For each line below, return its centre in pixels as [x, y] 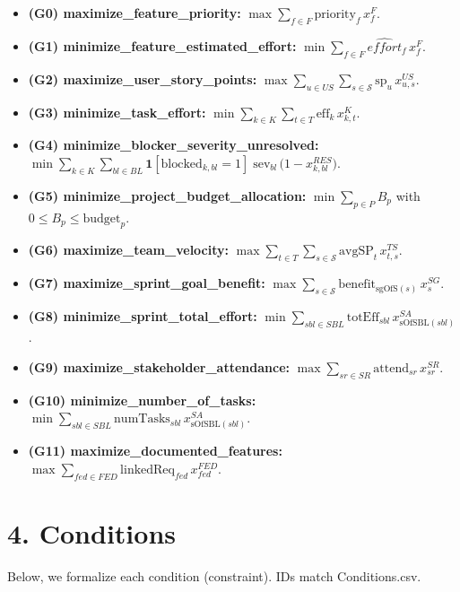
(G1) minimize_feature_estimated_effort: [162, 46]
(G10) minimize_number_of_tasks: [142, 400]
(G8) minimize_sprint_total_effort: [143, 315]
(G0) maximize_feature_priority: [135, 13]
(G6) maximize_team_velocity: [128, 250]
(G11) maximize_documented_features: [155, 451]
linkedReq [148, 470]
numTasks [142, 419]
